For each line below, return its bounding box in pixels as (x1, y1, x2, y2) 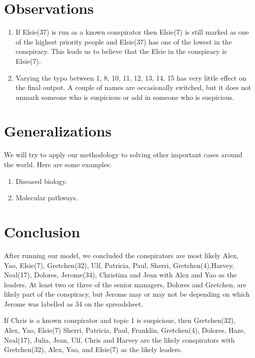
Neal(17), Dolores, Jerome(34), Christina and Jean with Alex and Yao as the (4, 269, 237, 280)
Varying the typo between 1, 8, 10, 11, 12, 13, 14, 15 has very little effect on (15, 72, 247, 83)
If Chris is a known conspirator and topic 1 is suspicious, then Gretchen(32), (4, 315, 236, 325)
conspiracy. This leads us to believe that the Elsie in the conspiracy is (15, 46, 227, 56)
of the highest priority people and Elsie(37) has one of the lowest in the (15, 36, 232, 46)
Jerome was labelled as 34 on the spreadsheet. (4, 298, 143, 309)
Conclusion (4, 221, 81, 241)
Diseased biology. (15, 176, 67, 186)
